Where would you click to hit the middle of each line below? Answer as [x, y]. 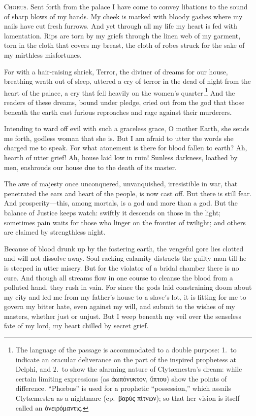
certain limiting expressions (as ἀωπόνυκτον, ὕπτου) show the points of [121, 378]
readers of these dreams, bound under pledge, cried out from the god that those [124, 102]
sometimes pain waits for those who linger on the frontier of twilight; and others [125, 222]
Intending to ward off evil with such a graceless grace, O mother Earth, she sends [127, 128]
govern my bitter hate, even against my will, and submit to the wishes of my [120, 306]
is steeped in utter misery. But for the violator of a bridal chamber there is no [122, 267]
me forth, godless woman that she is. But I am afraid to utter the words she [119, 138]
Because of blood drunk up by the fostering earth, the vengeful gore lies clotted [124, 248]
